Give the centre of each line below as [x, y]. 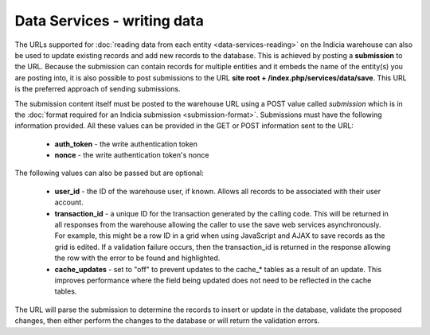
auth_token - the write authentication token [126, 144]
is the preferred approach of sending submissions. [98, 89]
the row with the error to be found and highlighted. [137, 258]
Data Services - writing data [109, 21]
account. [69, 202]
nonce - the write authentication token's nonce [132, 155]
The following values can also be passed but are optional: [109, 173]
